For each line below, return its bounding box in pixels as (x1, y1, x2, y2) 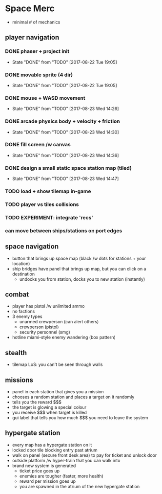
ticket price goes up (19, 468, 60, 473)
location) (12, 260, 30, 267)
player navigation (5, 33, 60, 42)
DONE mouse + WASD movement (5, 94, 85, 101)
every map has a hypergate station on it (12, 442, 92, 448)
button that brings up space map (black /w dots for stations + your (12, 255, 146, 261)
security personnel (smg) (19, 329, 71, 335)
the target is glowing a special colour (12, 404, 87, 410)
